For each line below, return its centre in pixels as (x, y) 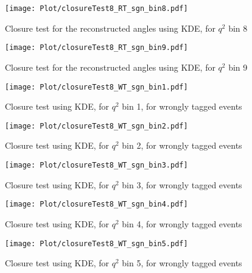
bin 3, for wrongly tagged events (182, 184)
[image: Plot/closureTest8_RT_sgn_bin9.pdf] (96, 48)
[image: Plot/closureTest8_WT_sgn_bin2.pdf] (96, 126)
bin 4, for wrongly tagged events (182, 223)
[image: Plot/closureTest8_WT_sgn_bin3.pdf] (96, 165)
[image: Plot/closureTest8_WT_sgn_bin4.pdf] (96, 204)
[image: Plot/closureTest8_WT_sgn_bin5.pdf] (96, 243)
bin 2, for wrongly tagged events (182, 145)
